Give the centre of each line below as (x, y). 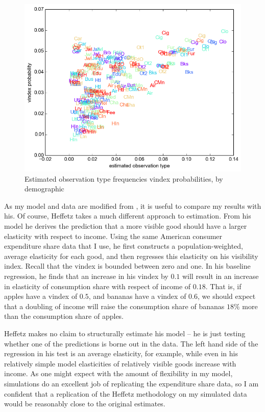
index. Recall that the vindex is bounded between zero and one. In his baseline (127, 266)
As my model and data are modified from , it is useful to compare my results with (133, 205)
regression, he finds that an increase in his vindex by (86, 276)
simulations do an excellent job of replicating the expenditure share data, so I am (131, 383)
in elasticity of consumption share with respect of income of (98, 286)
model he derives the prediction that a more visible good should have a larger (126, 226)
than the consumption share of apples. (64, 316)
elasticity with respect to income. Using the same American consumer (113, 236)
